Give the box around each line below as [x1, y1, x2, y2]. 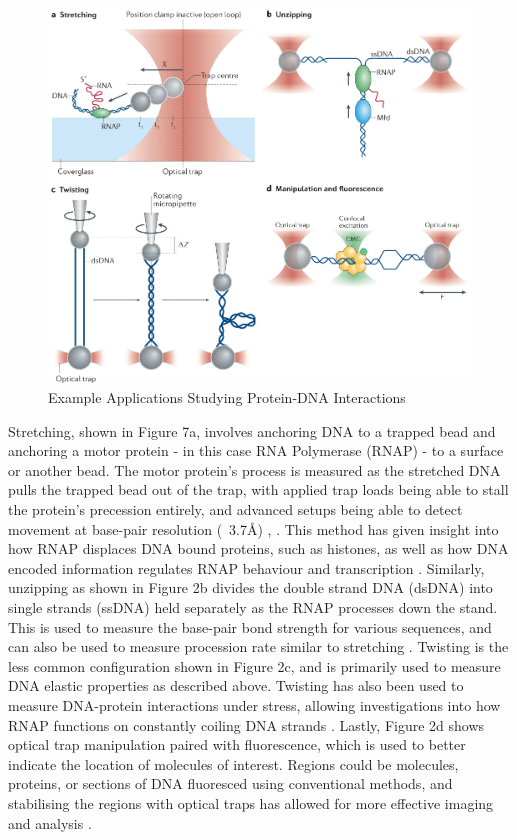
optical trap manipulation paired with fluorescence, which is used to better [8, 734, 466, 755]
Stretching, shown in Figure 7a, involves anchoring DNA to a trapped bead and [8, 420, 496, 441]
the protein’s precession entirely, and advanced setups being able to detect [8, 499, 463, 519]
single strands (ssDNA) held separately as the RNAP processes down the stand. [8, 596, 498, 617]
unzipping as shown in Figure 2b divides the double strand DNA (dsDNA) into [8, 577, 493, 598]
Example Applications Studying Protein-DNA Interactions [48, 387, 406, 408]
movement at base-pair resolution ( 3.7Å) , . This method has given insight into [8, 518, 499, 539]
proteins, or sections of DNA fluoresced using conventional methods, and [8, 773, 453, 794]
